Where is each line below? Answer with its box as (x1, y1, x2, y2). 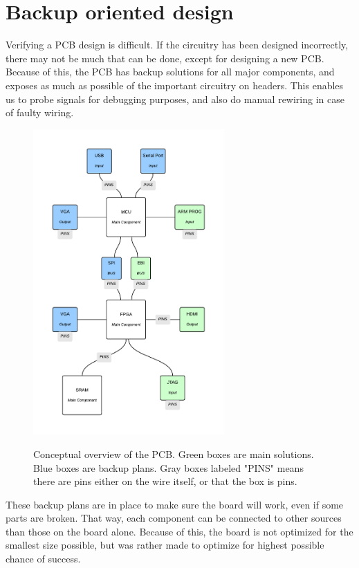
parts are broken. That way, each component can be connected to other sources (6, 511, 342, 525)
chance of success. (6, 551, 81, 566)
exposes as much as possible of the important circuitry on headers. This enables (6, 77, 344, 92)
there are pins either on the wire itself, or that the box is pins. (33, 474, 297, 488)
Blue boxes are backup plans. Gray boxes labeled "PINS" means (33, 460, 304, 475)
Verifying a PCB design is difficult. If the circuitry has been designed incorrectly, (6, 37, 349, 52)
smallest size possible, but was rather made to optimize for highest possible (6, 538, 324, 552)
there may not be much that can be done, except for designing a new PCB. (6, 51, 324, 65)
